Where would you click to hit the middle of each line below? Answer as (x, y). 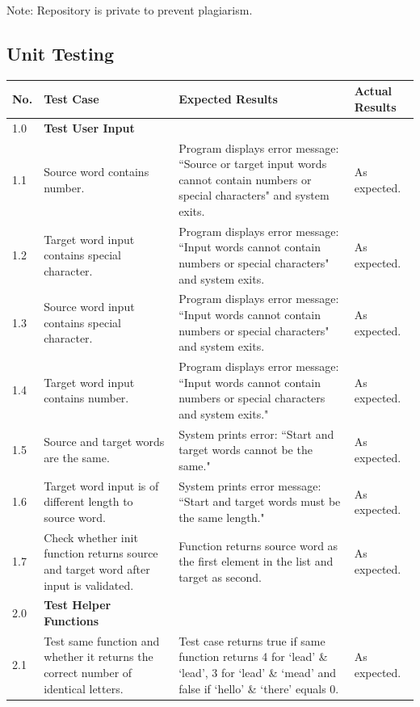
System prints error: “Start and (256, 433)
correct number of (88, 672)
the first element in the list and (256, 561)
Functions (71, 620)
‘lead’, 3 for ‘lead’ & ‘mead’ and (258, 672)
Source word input (89, 307)
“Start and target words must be (260, 501)
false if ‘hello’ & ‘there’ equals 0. (259, 688)
